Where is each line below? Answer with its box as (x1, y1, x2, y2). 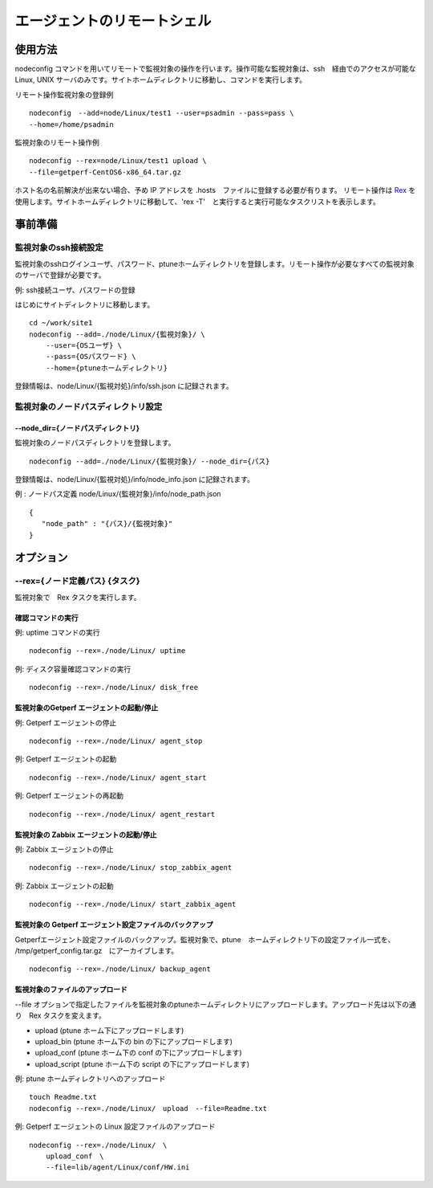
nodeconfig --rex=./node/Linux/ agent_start (29, 773, 208, 782)
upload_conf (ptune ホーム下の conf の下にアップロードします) (34, 1048, 242, 1058)
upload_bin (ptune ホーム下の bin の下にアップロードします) (34, 1036, 233, 1046)
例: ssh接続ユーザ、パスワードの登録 (14, 285, 136, 295)
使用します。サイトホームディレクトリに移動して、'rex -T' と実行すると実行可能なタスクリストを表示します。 (14, 197, 380, 206)
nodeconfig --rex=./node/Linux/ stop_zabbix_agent (29, 863, 233, 872)
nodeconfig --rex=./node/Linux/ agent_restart (29, 810, 216, 819)
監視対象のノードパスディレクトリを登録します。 (14, 438, 176, 447)
